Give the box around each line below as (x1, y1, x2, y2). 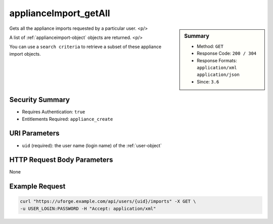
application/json (197, 72, 240, 78)
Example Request (9, 182, 66, 191)
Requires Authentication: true (22, 109, 85, 115)
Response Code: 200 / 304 (197, 51, 257, 57)
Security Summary (9, 96, 70, 104)
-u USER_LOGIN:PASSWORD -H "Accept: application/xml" (20, 205, 156, 211)
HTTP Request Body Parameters (9, 156, 113, 164)
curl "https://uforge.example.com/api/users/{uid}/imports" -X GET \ (20, 199, 196, 204)
